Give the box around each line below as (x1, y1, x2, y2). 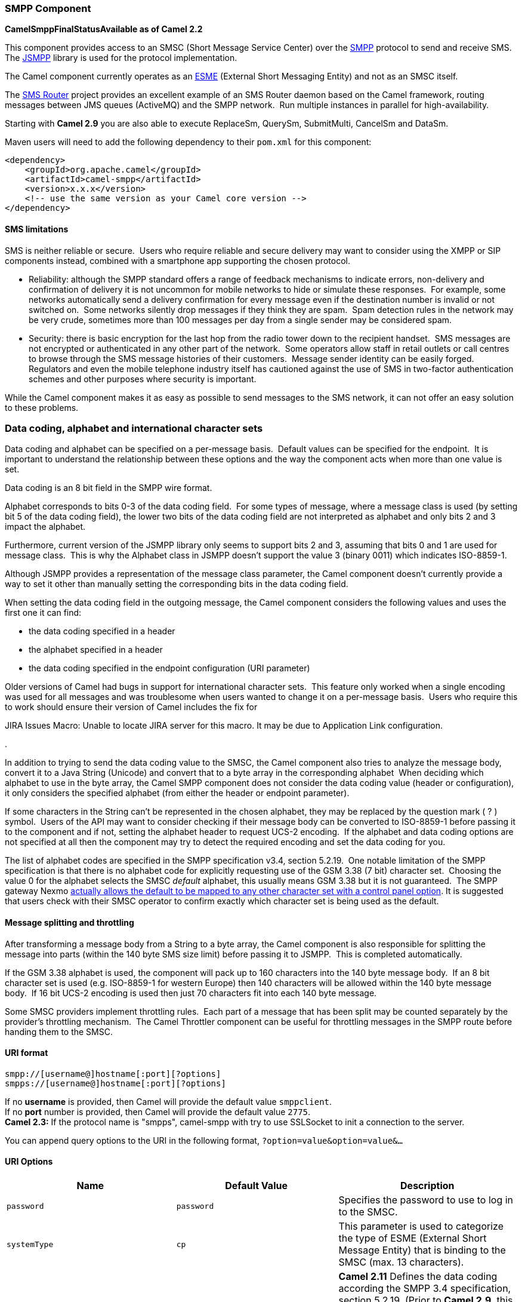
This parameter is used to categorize (338, 1220, 504, 1232)
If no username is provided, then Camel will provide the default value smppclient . (5, 1096, 332, 1107)
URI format (5, 1048, 48, 1058)
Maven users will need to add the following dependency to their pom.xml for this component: (5, 137, 372, 148)
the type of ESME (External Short (338, 1232, 487, 1244)
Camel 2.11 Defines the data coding (338, 1270, 498, 1282)
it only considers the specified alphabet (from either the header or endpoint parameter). (5, 788, 350, 799)
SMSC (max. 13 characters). (338, 1256, 464, 1268)
